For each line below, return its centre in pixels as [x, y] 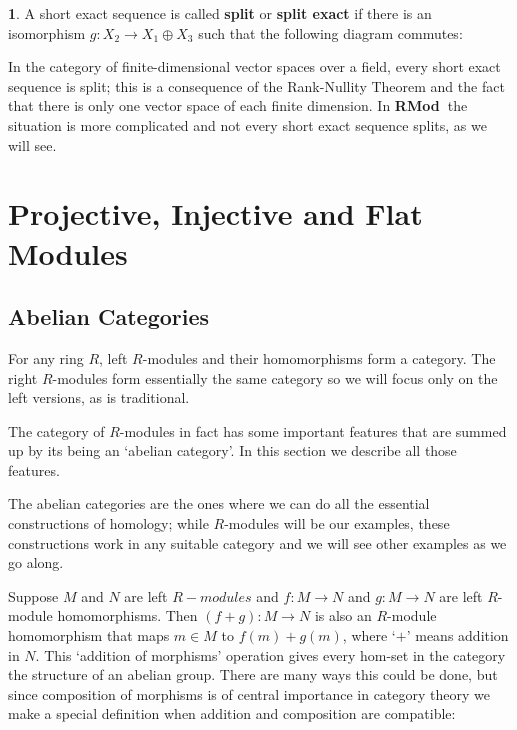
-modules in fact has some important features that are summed [313, 430]
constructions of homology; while [108, 523]
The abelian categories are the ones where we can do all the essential [219, 503]
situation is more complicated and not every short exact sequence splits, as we [247, 124]
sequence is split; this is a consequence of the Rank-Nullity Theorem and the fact [256, 85]
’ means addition [457, 635]
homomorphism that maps [89, 635]
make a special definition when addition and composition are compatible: [232, 713]
